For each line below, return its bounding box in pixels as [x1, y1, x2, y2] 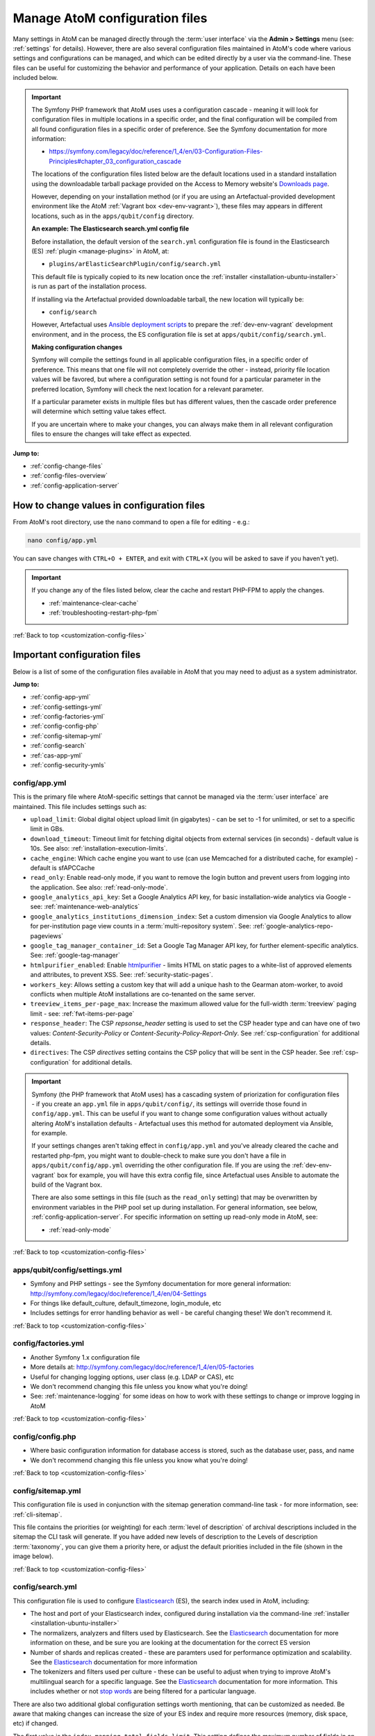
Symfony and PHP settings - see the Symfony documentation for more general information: [30, 1280, 292, 1288]
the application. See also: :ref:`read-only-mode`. [30, 883, 168, 892]
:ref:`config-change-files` [30, 462, 103, 470]
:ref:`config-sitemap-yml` [30, 731, 103, 740]
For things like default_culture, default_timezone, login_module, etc [30, 1299, 222, 1307]
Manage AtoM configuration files [12, 10, 208, 26]
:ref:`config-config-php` [30, 722, 99, 731]
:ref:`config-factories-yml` [30, 712, 106, 721]
